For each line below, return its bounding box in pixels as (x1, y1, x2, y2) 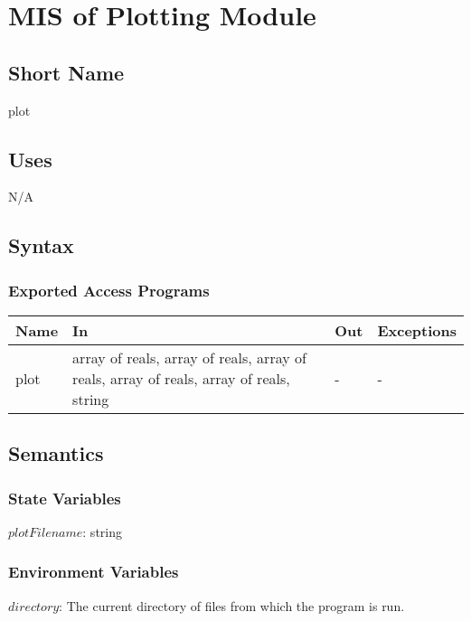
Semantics (8, 439, 104, 467)
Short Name (8, 58, 125, 86)
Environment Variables (8, 560, 179, 583)
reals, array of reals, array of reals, (72, 367, 290, 389)
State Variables (8, 486, 121, 509)
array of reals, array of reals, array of (72, 346, 306, 368)
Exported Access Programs (8, 278, 210, 301)
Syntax (8, 231, 74, 259)
